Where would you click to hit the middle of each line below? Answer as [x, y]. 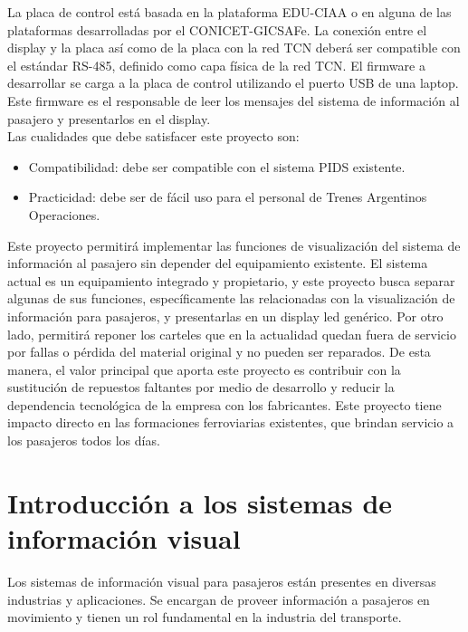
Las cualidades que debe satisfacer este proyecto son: [153, 136]
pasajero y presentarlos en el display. [109, 118]
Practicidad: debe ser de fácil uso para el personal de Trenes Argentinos [228, 197]
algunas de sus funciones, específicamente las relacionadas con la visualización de [231, 298]
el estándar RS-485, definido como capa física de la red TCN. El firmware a [216, 65]
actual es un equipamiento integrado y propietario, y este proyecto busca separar [231, 280]
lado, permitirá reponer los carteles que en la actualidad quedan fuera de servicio [232, 334]
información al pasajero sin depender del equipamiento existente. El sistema [218, 263]
